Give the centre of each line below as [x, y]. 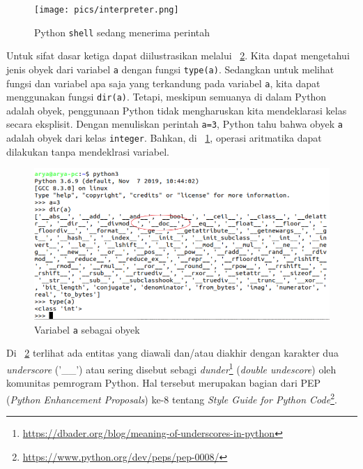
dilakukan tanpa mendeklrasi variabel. [88, 151]
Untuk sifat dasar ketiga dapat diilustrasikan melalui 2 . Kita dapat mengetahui [178, 55]
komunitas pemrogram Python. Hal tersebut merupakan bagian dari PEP [164, 383]
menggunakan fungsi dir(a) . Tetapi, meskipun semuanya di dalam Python [167, 97]
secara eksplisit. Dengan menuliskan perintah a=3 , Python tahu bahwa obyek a [175, 124]
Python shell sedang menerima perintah [122, 32]
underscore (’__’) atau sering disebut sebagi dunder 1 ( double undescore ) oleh [171, 368]
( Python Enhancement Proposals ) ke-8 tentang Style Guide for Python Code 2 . [172, 398]
